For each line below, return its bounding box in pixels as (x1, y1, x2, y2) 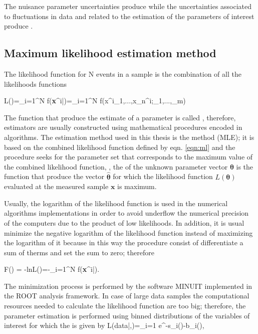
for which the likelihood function (113, 171, 213, 182)
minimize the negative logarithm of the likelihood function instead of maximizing (4, 227, 253, 238)
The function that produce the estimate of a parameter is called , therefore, (4, 112, 236, 122)
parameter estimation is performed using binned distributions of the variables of (4, 310, 250, 320)
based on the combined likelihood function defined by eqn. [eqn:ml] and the (4, 141, 235, 152)
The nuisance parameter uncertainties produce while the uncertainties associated (4, 1, 252, 11)
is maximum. (117, 181, 157, 192)
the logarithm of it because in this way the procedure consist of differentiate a (4, 237, 243, 248)
